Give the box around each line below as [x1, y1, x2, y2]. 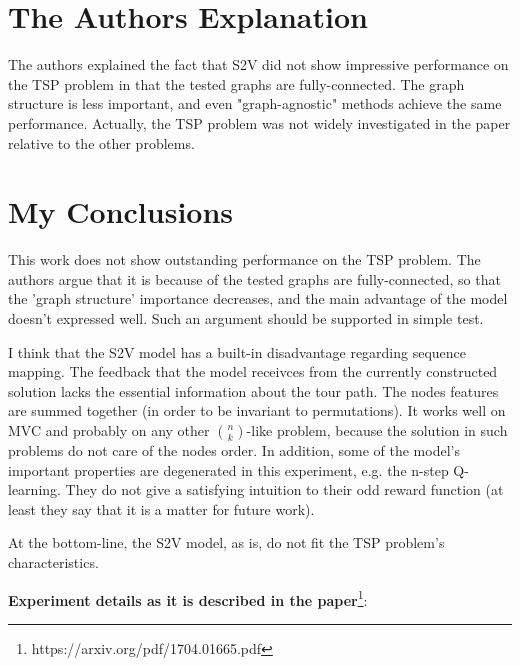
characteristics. [8, 551, 99, 572]
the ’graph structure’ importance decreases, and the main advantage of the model [8, 288, 508, 309]
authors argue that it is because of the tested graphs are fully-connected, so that [8, 268, 501, 289]
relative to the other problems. [8, 132, 195, 153]
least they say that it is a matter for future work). [8, 498, 315, 519]
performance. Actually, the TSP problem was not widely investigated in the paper [8, 112, 511, 133]
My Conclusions [8, 191, 234, 232]
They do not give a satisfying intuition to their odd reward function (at [65, 479, 504, 500]
